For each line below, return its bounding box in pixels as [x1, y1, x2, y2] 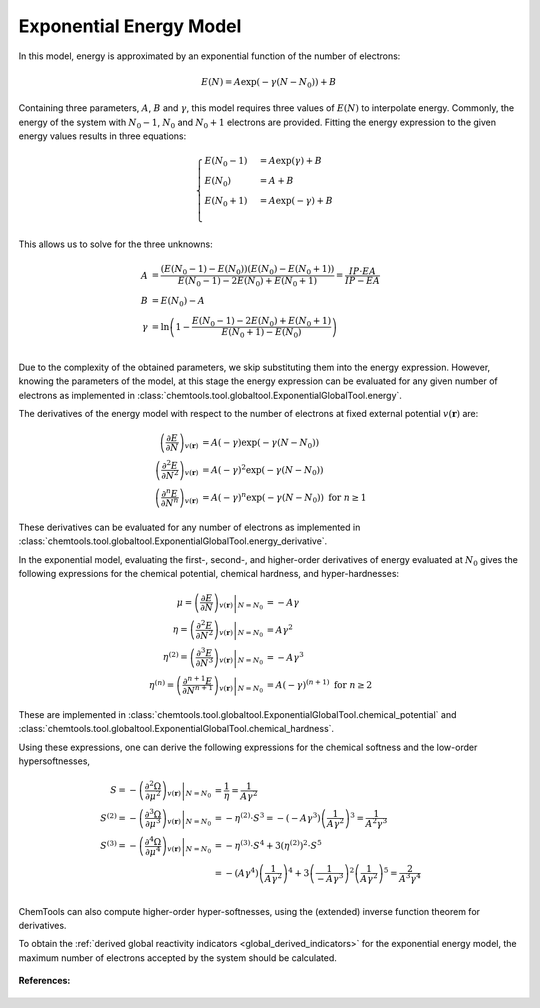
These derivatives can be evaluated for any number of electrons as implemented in [18, 521, 361, 533]
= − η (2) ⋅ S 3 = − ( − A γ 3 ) [214, 811, 322, 824]
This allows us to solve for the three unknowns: [18, 238, 214, 250]
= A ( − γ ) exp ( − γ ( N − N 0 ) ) [201, 436, 320, 450]
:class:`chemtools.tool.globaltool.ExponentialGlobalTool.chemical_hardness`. [18, 723, 335, 735]
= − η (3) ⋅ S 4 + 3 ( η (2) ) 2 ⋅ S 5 [214, 838, 322, 852]
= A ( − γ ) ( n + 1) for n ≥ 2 [266, 678, 373, 690]
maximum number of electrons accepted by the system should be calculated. [18, 951, 337, 964]
